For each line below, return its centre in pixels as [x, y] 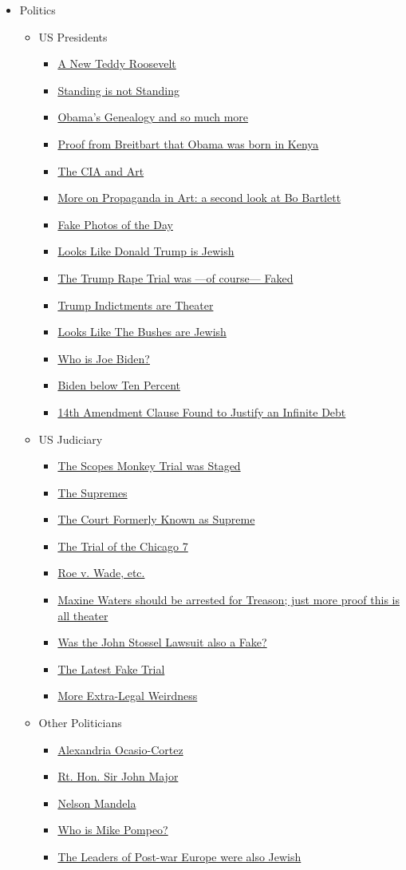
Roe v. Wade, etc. [101, 573]
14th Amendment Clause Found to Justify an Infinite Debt [202, 411]
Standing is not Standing [118, 90]
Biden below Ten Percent [119, 385]
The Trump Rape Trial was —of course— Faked [175, 277]
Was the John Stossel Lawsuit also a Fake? [162, 642]
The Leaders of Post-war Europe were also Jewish [179, 856]
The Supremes [93, 492]
